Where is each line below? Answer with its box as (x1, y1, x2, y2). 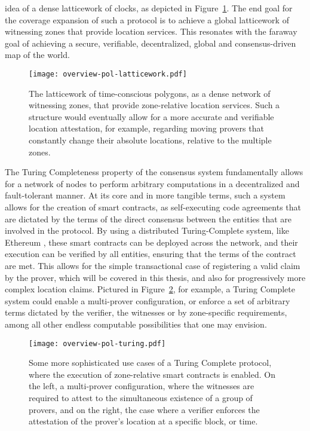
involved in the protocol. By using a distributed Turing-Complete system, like (5, 224, 289, 237)
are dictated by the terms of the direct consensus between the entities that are (5, 212, 291, 225)
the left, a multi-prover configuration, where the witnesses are (29, 380, 254, 392)
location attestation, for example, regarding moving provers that (29, 122, 264, 135)
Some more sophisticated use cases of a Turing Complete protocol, (29, 356, 272, 369)
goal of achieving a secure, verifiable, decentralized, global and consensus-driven (5, 36, 296, 49)
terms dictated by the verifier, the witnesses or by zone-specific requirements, (5, 306, 287, 319)
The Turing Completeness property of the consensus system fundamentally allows (5, 166, 303, 178)
